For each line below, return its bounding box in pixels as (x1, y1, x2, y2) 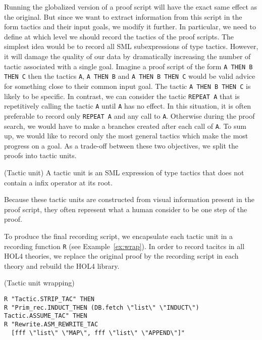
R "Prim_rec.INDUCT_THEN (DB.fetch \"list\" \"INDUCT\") (4, 304, 199, 311)
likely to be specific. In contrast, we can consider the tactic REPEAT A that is (4, 90, 240, 101)
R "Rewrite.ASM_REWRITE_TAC (4, 320, 98, 328)
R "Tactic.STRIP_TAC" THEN (4, 295, 94, 303)
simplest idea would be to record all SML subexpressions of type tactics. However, (4, 41, 258, 52)
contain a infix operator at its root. (4, 177, 113, 187)
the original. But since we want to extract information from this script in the (4, 11, 242, 22)
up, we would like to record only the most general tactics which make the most (4, 130, 248, 141)
